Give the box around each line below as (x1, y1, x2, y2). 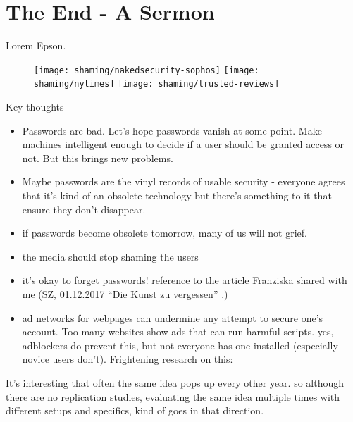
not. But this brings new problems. (22, 150, 173, 165)
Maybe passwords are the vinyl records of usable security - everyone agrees (22, 174, 345, 189)
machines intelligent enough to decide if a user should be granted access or (22, 137, 345, 151)
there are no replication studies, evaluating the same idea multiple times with (6, 389, 340, 404)
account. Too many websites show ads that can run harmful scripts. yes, (22, 324, 334, 339)
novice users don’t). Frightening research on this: (22, 352, 233, 366)
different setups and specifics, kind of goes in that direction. (6, 403, 264, 418)
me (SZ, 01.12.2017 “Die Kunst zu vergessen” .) (22, 286, 228, 301)
